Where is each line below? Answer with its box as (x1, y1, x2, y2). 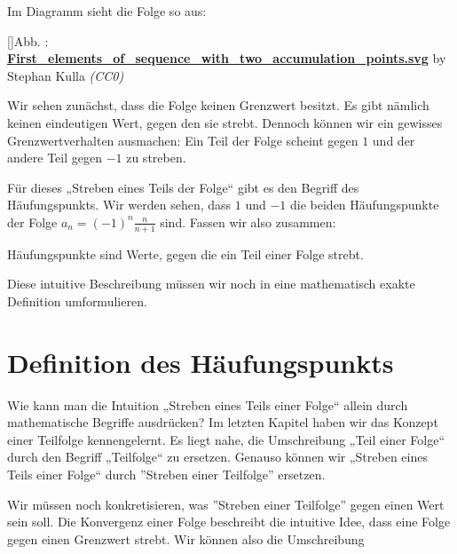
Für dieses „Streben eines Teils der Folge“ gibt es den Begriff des (7, 178, 359, 196)
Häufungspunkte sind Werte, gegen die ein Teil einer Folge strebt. (7, 244, 364, 263)
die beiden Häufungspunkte (290, 195, 439, 214)
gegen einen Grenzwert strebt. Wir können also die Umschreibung (7, 529, 365, 548)
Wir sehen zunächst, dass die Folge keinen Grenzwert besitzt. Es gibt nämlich (7, 96, 429, 115)
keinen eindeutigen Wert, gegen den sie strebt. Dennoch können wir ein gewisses (7, 113, 443, 131)
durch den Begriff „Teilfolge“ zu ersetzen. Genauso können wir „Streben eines (7, 447, 428, 466)
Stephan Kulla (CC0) (7, 66, 124, 84)
